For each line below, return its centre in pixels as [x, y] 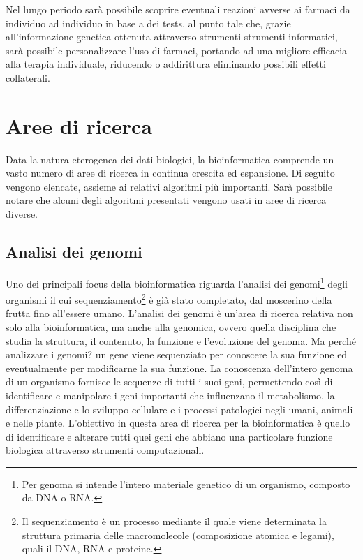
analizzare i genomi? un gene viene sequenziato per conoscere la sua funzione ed [177, 354]
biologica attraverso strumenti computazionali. [105, 450]
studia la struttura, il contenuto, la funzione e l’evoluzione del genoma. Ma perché [181, 340]
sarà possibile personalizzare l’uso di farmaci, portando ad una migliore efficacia [177, 50]
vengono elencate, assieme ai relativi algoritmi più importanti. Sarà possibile [169, 186]
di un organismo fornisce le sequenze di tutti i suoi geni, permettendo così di [169, 382]
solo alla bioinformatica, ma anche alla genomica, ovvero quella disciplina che [171, 326]
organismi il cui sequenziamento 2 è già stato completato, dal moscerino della [169, 299]
